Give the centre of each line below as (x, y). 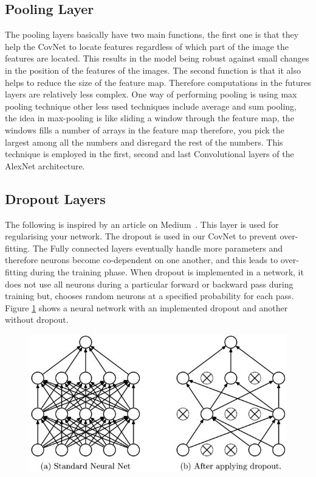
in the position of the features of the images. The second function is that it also (153, 70)
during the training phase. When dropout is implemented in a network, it (167, 271)
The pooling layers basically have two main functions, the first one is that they (152, 34)
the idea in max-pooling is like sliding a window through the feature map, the (149, 118)
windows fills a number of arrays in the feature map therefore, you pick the (145, 129)
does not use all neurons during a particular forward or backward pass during (149, 284)
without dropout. (37, 320)
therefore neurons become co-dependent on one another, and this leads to (142, 260)
